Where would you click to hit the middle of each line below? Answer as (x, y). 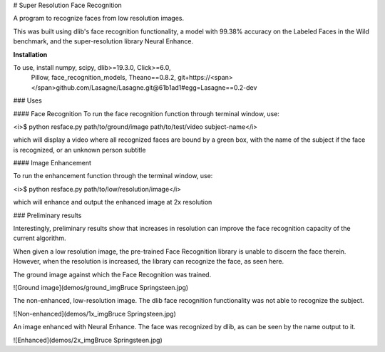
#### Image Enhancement (52, 163)
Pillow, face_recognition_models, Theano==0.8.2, (103, 78)
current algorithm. (40, 238)
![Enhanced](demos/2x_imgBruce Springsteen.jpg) (88, 340)
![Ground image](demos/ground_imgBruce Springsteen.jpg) (101, 287)
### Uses (27, 100)
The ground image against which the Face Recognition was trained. (112, 274)
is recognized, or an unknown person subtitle (79, 150)
